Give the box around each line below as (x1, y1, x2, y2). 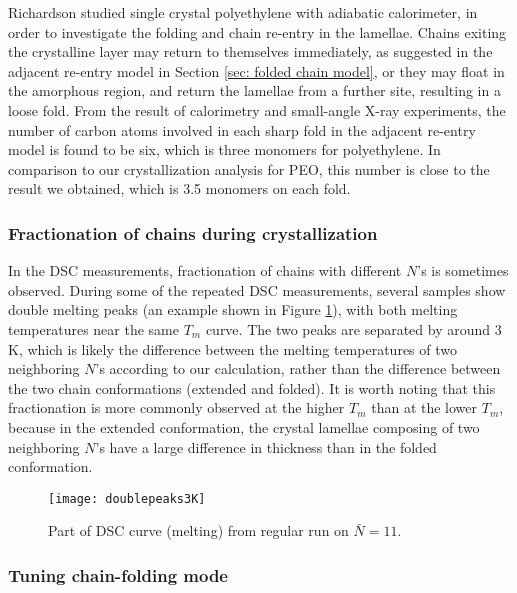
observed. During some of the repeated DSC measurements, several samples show (8, 279, 506, 300)
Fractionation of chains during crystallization (8, 220, 378, 245)
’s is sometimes (417, 260, 509, 281)
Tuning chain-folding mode (8, 562, 228, 587)
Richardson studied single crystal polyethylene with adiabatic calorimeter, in (8, 2, 478, 22)
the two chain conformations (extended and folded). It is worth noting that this (8, 377, 496, 398)
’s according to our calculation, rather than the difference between (95, 358, 501, 379)
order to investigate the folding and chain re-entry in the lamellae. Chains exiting (8, 21, 507, 42)
